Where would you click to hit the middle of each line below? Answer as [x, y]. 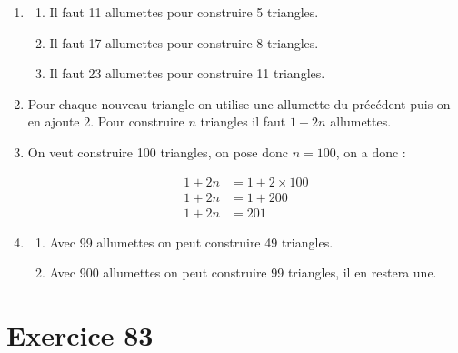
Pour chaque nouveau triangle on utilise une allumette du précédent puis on [239, 103]
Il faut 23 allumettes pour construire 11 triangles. [187, 73]
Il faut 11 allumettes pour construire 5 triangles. [184, 12]
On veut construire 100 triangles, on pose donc [158, 151]
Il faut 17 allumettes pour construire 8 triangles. [184, 42]
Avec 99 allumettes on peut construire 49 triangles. [191, 242]
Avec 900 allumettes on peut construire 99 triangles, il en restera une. [243, 272]
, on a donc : [371, 151]
